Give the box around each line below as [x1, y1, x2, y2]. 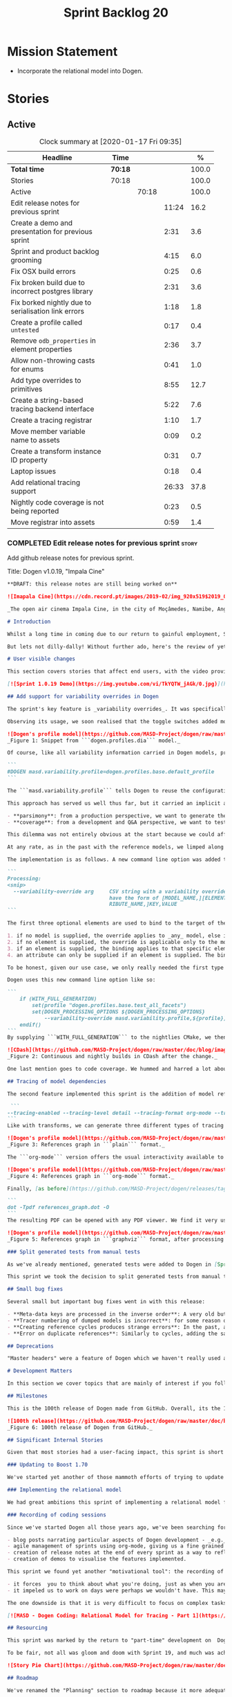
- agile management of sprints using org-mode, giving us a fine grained [7, 1543, 224, 1550]
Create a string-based [10, 395, 84, 405]
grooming [10, 255, 42, 264]
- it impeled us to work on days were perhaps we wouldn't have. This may [7, 1587, 227, 1594]
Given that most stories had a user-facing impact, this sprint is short [7, 1449, 224, 1456]
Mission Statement [7, 44, 118, 60]
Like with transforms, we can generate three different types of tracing [7, 1123, 224, 1129]
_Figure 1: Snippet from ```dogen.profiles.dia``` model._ [7, 737, 181, 744]
